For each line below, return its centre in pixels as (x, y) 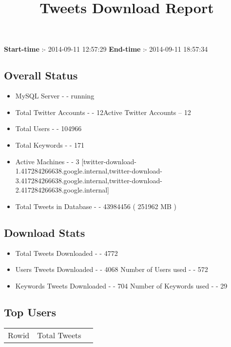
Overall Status (41, 75)
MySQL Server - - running (55, 96)
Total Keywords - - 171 (50, 145)
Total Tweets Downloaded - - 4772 (67, 253)
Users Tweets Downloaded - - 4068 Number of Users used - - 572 (112, 269)
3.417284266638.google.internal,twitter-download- (89, 180)
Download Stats (45, 232)
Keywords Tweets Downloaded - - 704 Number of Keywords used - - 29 (121, 285)
